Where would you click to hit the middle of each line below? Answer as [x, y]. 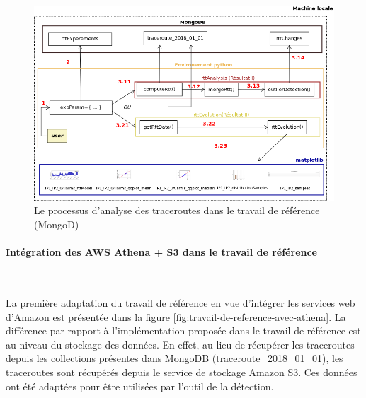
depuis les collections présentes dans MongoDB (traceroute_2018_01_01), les [175, 358]
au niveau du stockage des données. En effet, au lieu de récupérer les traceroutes [180, 344]
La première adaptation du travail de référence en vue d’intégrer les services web [181, 303]
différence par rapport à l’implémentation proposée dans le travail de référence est [183, 330]
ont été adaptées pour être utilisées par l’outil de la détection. [140, 386]
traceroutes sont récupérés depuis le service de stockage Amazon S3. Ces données [182, 372]
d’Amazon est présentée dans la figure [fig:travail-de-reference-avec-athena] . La [176, 316]
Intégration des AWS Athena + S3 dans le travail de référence [161, 252]
